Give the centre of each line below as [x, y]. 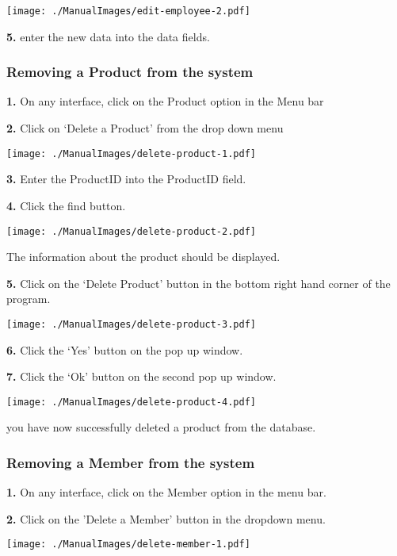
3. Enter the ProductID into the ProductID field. [126, 179]
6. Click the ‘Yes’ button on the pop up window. [125, 349]
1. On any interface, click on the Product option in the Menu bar [165, 101]
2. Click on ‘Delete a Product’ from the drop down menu [145, 128]
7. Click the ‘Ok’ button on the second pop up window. [141, 376]
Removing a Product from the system [130, 72]
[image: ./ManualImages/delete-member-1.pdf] [128, 544]
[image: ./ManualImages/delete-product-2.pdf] [131, 231]
